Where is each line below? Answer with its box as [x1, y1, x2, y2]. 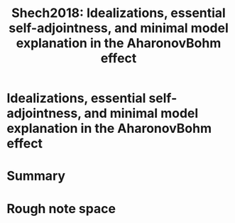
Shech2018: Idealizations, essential [11, 5, 226, 21]
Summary [6, 168, 65, 184]
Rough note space [6, 200, 116, 217]
